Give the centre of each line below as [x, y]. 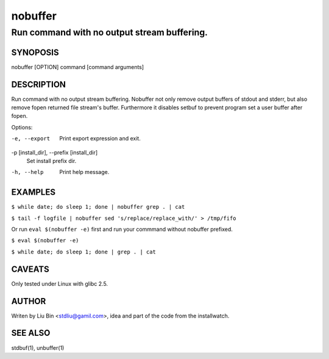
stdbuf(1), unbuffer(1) [38, 347]
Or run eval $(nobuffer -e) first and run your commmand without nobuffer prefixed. [122, 230]
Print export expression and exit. [100, 139]
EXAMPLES [34, 192]
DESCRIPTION [39, 85]
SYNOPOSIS [35, 52]
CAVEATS [30, 269]
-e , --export [31, 139]
